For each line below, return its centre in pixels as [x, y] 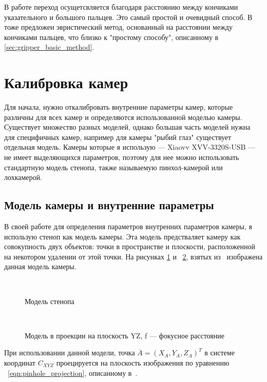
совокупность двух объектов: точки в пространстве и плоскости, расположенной [130, 246]
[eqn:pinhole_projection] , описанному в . [73, 373]
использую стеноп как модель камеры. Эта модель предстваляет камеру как [122, 236]
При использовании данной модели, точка [70, 353]
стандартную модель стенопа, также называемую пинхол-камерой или [113, 167]
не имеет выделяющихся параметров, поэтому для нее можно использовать [122, 157]
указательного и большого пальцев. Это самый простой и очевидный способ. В [128, 17]
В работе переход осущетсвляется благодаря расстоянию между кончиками [121, 7]
